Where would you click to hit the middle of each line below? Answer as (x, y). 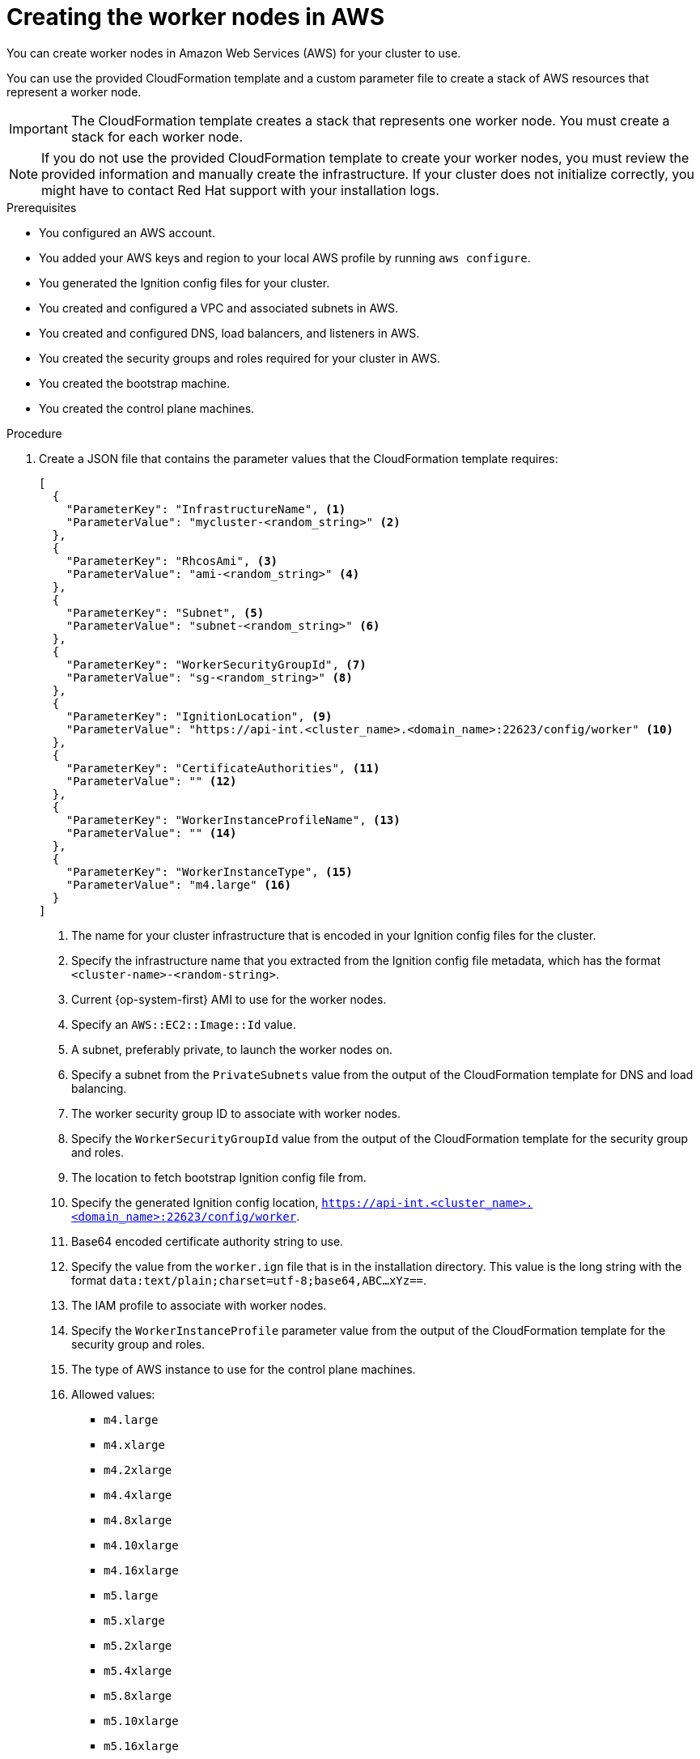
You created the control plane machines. (147, 408)
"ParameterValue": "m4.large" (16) (178, 884)
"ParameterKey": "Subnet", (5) (165, 612)
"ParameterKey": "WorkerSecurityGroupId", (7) (216, 664)
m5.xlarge (134, 1620)
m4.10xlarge (141, 1545)
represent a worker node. (74, 91)
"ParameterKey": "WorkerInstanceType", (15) (209, 871)
